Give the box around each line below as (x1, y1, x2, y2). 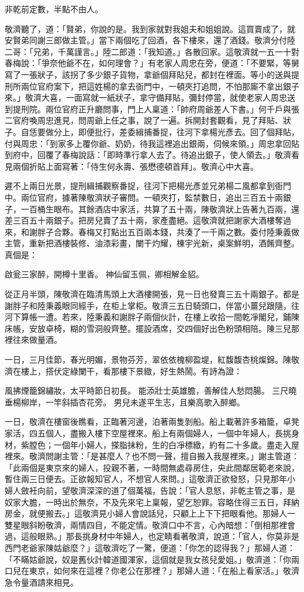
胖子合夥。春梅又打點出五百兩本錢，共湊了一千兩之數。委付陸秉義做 (37, 225, 299, 238)
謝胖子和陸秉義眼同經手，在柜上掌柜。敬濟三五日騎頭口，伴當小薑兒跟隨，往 (5, 299, 299, 311)
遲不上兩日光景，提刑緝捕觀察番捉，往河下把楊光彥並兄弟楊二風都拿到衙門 (5, 180, 291, 192)
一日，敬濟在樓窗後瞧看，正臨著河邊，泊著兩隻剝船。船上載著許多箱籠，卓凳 (5, 415, 299, 428)
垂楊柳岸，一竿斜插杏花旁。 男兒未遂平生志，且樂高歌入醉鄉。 (5, 395, 245, 408)
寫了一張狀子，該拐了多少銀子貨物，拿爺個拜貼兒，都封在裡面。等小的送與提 (5, 68, 299, 80)
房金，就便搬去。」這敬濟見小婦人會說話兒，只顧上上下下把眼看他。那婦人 (5, 507, 287, 519)
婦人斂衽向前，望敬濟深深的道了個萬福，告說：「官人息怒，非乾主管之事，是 (5, 484, 295, 496)
